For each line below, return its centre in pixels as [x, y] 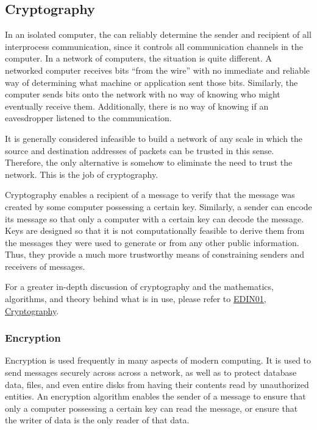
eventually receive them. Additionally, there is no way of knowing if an [137, 106]
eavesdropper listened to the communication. [88, 118]
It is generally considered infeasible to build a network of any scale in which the [154, 138]
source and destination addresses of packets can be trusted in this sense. [140, 150]
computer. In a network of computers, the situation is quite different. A [138, 58]
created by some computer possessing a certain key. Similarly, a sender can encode [158, 206]
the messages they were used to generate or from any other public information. [152, 242]
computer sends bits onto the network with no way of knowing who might [143, 94]
